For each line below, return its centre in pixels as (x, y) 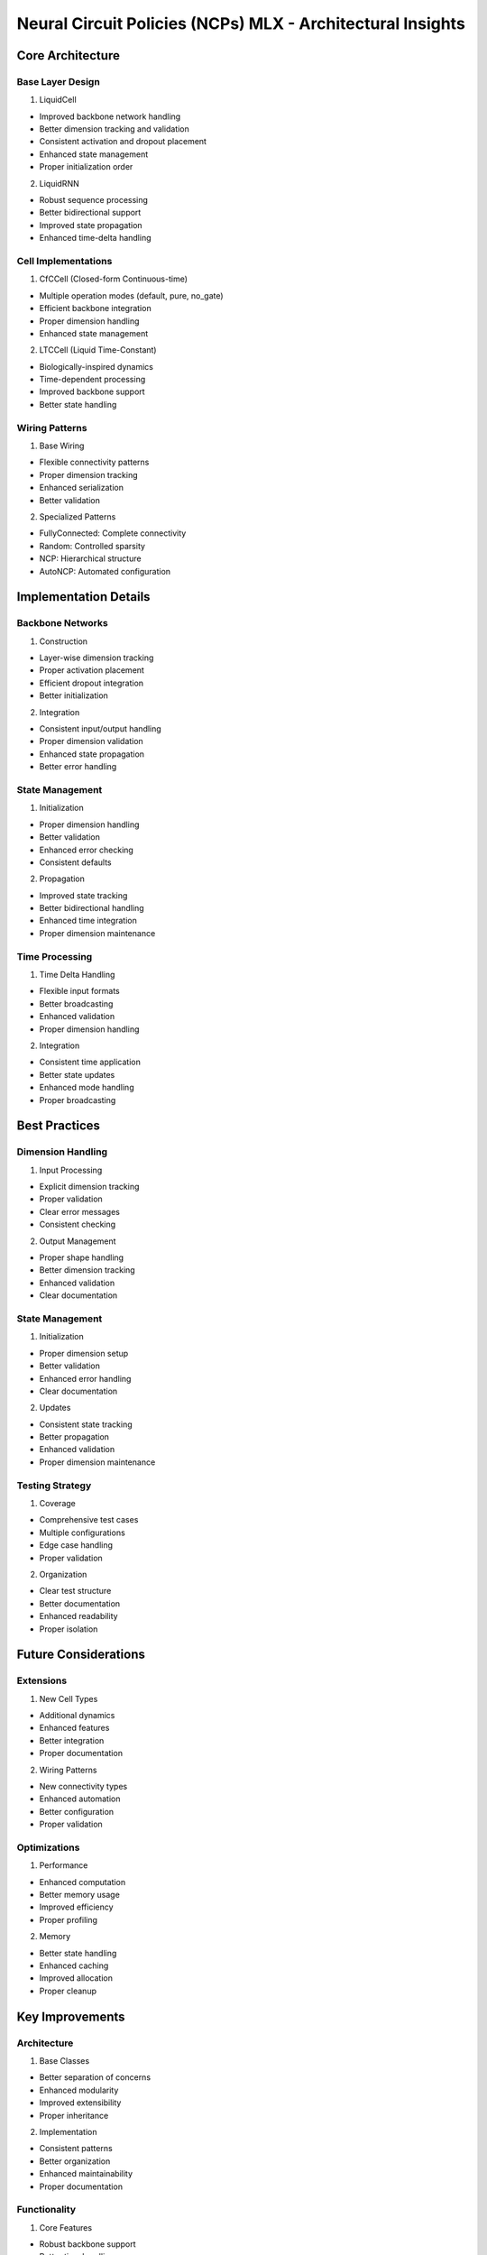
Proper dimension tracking (89, 474)
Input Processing (71, 1170)
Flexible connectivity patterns (94, 462)
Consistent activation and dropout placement (123, 142)
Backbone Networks (62, 623)
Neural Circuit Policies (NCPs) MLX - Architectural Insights (241, 23)
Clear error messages (80, 1211)
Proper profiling (69, 1919)
